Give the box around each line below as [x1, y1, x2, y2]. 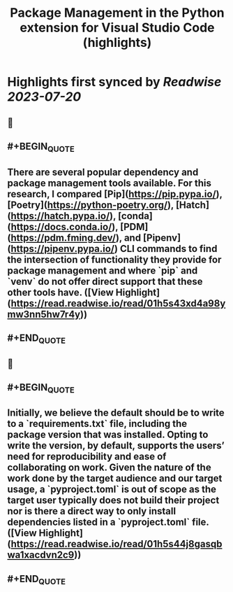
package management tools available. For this [7, 177, 211, 189]
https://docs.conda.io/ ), [10, 220, 119, 232]
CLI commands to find [119, 243, 218, 255]
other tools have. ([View [7, 286, 114, 298]
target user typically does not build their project [7, 495, 220, 507]
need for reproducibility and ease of [7, 451, 167, 463]
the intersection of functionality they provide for [7, 253, 222, 265]
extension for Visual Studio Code [20, 20, 215, 36]
